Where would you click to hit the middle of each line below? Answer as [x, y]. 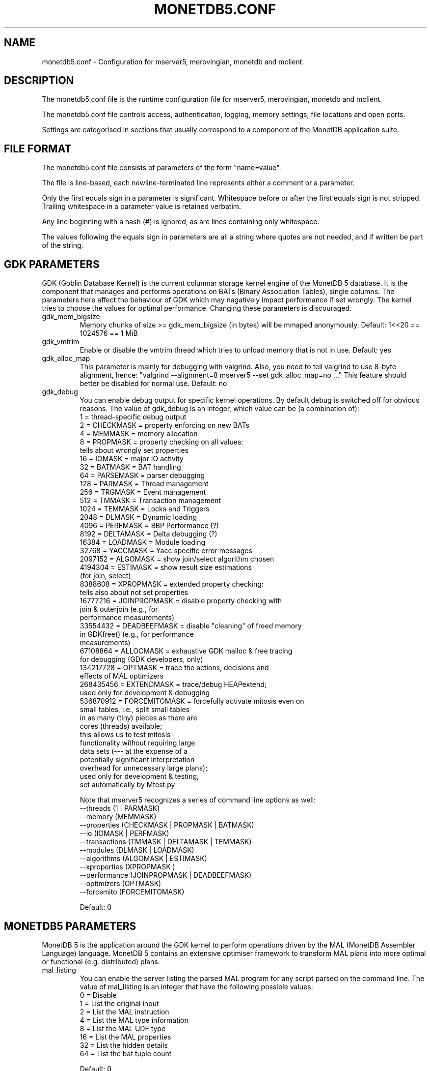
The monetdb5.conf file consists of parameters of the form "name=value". [161, 168]
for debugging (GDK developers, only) [141, 659]
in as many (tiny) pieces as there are [138, 718]
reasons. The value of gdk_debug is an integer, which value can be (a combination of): [219, 409]
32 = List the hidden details [124, 1045]
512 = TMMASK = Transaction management [150, 501]
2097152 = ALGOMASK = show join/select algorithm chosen [177, 559]
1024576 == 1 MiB [109, 333]
